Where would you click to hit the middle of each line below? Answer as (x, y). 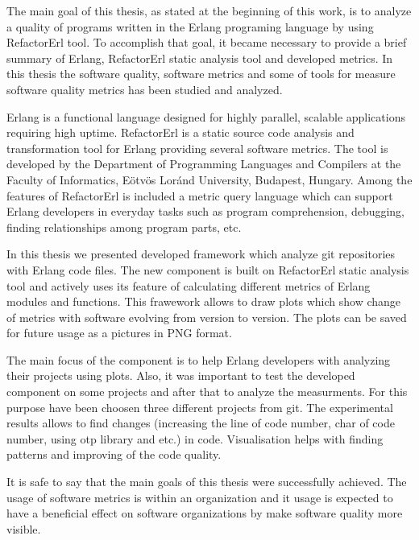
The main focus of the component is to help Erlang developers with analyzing (199, 359)
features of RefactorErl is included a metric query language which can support (200, 195)
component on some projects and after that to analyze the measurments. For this (207, 392)
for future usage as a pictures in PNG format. (119, 333)
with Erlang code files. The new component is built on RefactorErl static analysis (208, 269)
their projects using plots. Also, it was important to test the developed (181, 375)
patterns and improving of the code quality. (114, 454)
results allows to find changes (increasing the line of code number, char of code (201, 423)
